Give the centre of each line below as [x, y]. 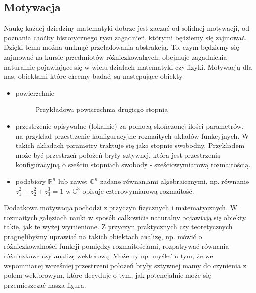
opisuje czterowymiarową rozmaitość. [138, 191]
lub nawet [73, 181]
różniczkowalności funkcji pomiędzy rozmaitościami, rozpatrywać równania [117, 246]
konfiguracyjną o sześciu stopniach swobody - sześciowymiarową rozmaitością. [133, 165]
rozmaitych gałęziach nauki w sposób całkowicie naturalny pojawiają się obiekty [125, 217]
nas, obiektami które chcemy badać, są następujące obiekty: [94, 76]
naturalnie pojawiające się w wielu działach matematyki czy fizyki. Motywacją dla [128, 66]
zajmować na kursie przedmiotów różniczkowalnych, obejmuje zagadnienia [116, 56]
